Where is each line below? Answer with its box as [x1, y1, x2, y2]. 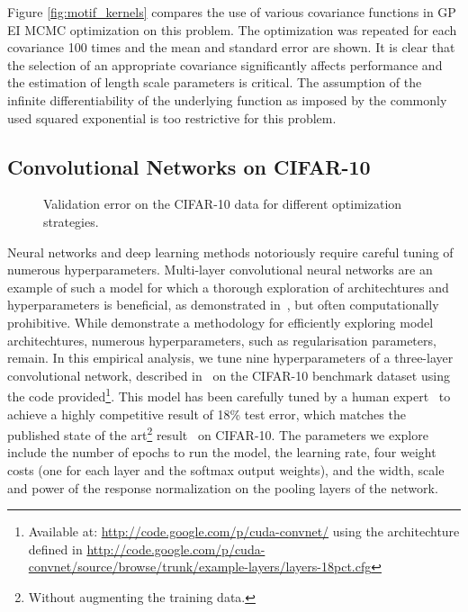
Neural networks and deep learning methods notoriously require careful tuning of [7, 242, 454, 261]
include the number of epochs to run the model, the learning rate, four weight [7, 443, 436, 462]
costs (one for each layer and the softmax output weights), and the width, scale [7, 460, 445, 479]
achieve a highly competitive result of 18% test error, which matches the [7, 404, 406, 423]
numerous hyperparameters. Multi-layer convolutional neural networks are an [7, 260, 433, 279]
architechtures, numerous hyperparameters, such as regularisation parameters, [7, 330, 436, 349]
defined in [28, 539, 83, 558]
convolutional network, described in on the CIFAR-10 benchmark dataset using [7, 365, 450, 384]
